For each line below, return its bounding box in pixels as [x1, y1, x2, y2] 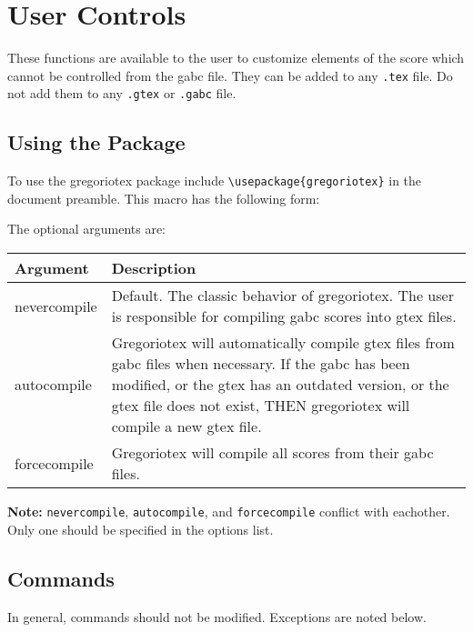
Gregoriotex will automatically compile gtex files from [111, 332, 455, 354]
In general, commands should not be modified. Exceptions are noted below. [7, 607, 427, 626]
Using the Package [7, 128, 186, 156]
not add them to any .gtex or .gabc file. [7, 84, 236, 103]
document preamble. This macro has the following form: [7, 188, 320, 207]
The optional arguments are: [7, 219, 166, 238]
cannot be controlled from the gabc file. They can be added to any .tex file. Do [7, 65, 453, 85]
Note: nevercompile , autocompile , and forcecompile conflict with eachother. [7, 502, 450, 521]
